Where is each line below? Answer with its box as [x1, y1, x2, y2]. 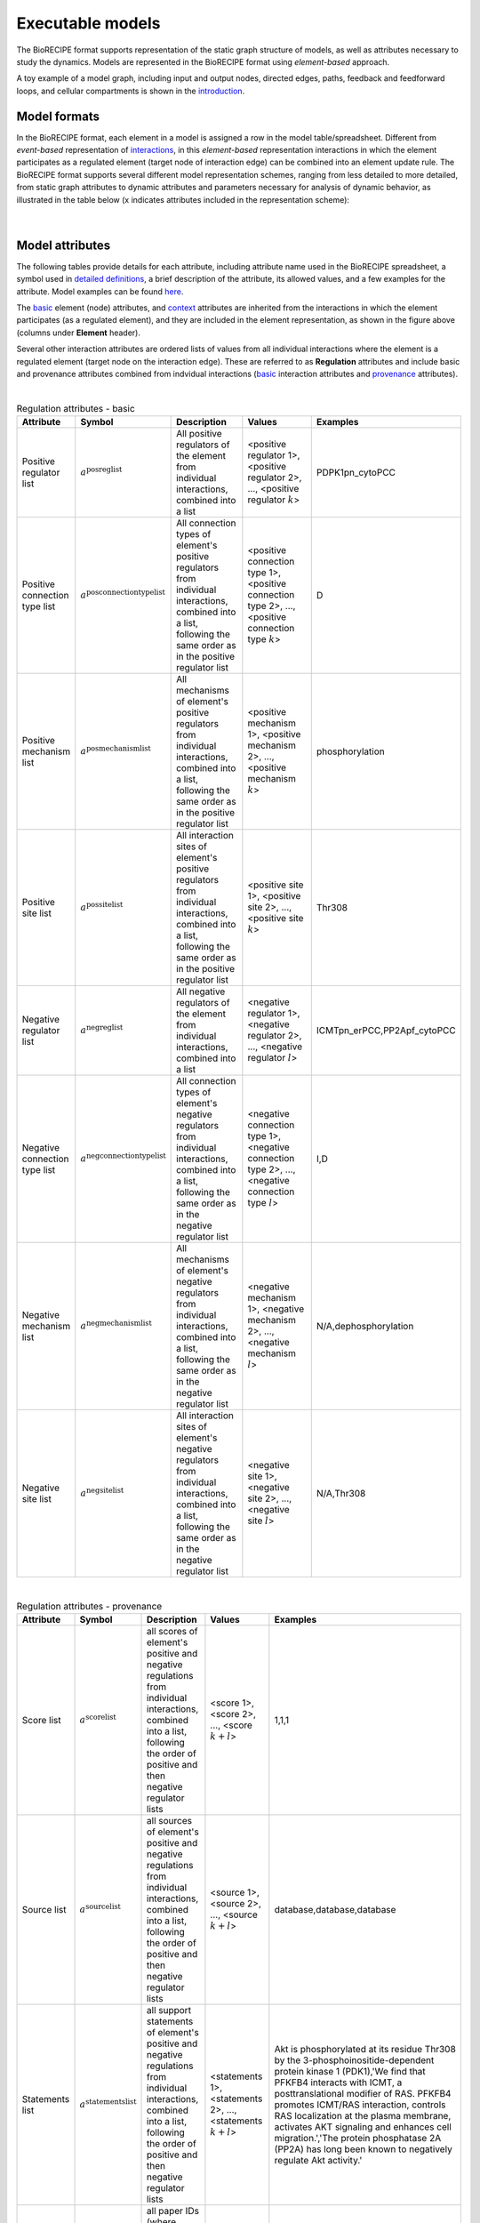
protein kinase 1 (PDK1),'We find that [274, 2065, 426, 2077]
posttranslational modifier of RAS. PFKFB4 [274, 2087, 452, 2099]
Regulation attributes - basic [16, 402, 135, 414]
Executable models [16, 13, 161, 33]
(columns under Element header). [16, 327, 141, 338]
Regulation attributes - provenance [16, 1600, 163, 1612]
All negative [176, 985, 226, 998]
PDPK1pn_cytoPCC [316, 467, 396, 479]
